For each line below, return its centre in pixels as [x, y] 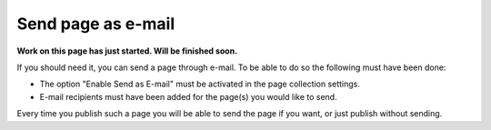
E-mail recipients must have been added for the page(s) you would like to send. [188, 96]
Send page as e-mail [96, 24]
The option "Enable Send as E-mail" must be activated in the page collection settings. [200, 84]
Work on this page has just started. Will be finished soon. [127, 51]
